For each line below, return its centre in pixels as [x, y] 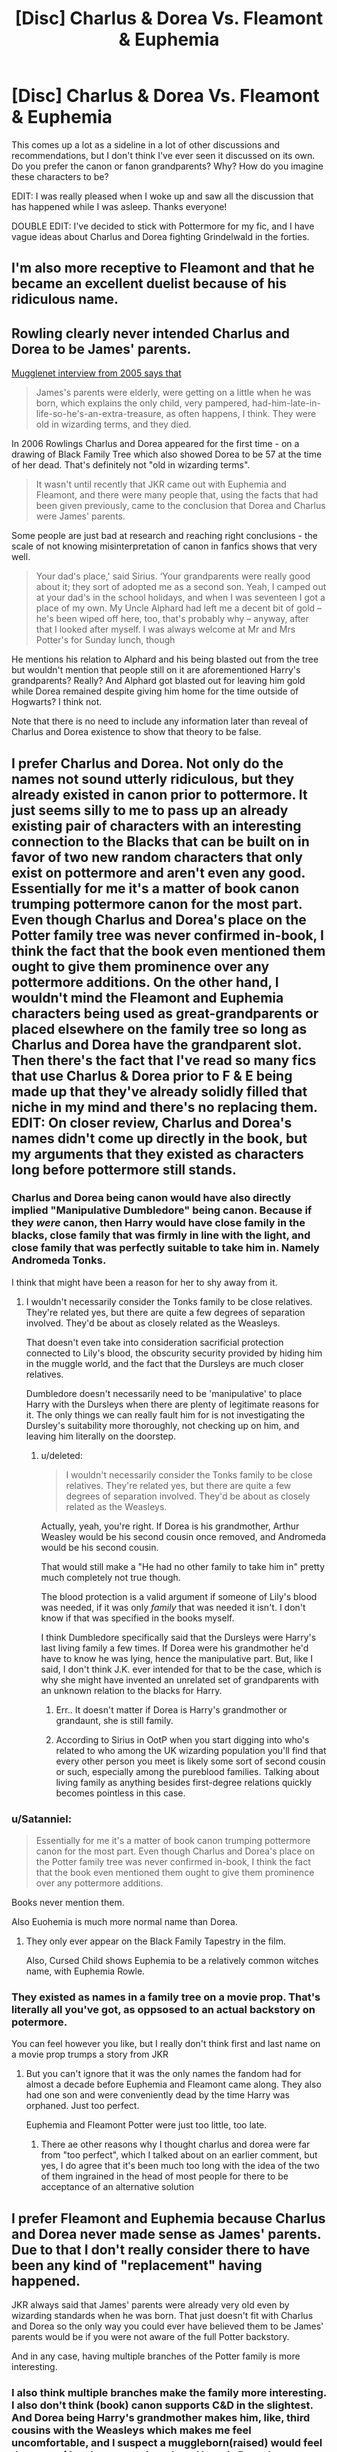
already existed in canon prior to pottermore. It [159, 794]
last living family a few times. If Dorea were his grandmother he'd [174, 1648]
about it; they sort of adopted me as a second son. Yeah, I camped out [181, 587]
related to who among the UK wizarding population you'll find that [191, 1750]
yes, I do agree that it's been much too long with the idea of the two [180, 2166]
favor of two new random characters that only [157, 857]
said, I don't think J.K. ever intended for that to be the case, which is [181, 1669]
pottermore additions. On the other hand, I [145, 982]
